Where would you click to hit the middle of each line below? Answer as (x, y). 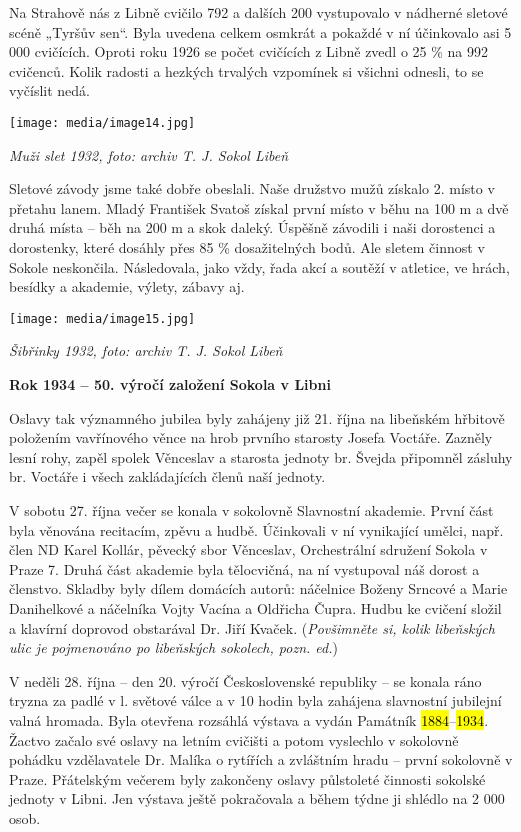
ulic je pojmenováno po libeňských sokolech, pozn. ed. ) (173, 647)
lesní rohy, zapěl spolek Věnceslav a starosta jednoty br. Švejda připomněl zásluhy (261, 456)
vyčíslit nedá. (49, 90)
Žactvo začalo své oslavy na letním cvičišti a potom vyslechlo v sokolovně (234, 739)
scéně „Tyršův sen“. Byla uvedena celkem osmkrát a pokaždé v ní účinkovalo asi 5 (260, 31)
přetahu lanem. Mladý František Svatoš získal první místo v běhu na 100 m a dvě (259, 207)
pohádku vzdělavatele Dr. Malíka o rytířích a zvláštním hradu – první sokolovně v (261, 759)
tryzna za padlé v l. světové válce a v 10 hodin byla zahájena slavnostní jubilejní (255, 700)
